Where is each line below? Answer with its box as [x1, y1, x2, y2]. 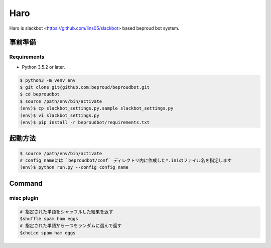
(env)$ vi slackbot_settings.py [20, 112, 100, 118]
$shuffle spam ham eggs [20, 216, 79, 221]
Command [9, 179, 43, 188]
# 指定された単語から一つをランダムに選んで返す [20, 223, 122, 228]
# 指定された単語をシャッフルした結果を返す [20, 209, 113, 214]
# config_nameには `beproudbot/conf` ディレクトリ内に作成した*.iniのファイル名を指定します [20, 158, 232, 163]
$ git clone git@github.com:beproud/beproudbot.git [20, 84, 150, 90]
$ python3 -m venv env [20, 77, 76, 83]
